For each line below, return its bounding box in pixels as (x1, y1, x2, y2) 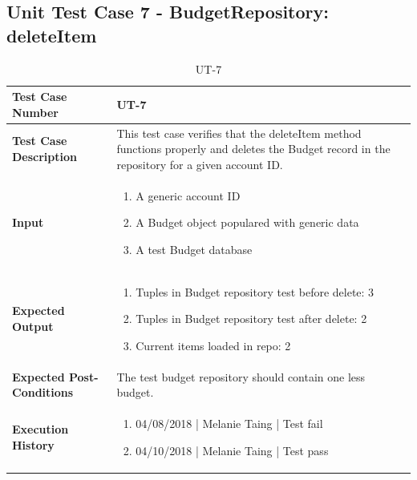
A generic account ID (136, 187, 241, 204)
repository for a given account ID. (116, 155, 283, 172)
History (12, 436, 55, 453)
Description (12, 148, 78, 165)
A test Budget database (136, 240, 253, 257)
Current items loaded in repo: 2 (136, 337, 291, 353)
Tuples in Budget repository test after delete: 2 (136, 310, 367, 327)
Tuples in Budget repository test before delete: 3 (136, 283, 374, 300)
